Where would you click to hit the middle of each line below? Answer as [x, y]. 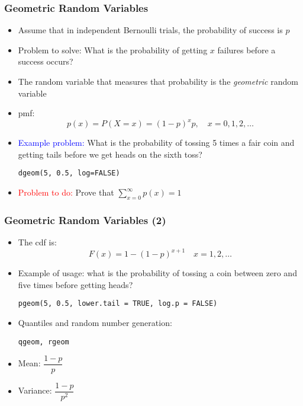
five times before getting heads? [75, 284]
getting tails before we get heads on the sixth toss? [110, 154]
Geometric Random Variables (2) [85, 220]
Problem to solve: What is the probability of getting [113, 49]
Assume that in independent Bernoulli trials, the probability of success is [150, 30]
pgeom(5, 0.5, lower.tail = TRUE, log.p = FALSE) [118, 304]
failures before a [246, 49]
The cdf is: [37, 242]
